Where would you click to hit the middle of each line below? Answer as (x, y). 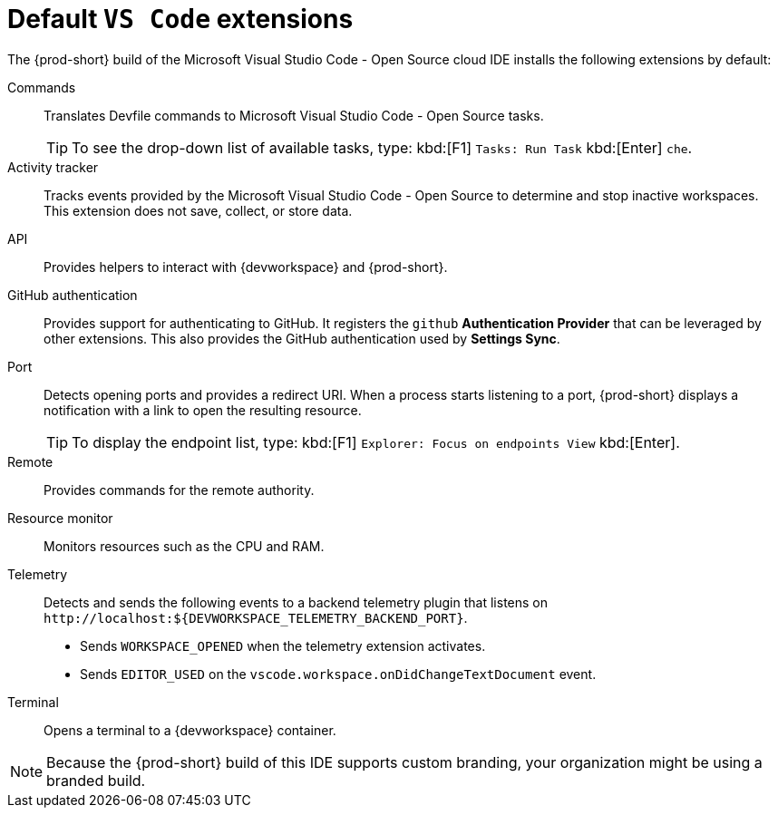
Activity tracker (53, 167)
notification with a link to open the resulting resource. (203, 410)
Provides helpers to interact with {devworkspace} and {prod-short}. (246, 267)
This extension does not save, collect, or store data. (198, 210)
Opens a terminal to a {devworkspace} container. (190, 730)
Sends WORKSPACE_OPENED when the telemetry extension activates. (283, 645)
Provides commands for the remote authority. (179, 490)
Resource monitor (60, 518)
